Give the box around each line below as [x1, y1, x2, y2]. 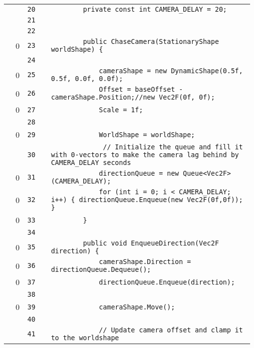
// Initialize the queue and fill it [103, 143, 243, 151]
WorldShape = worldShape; [99, 130, 195, 139]
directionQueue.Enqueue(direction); [99, 278, 235, 286]
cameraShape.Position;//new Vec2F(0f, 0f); [51, 93, 215, 101]
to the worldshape [51, 334, 119, 342]
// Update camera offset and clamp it [99, 326, 243, 334]
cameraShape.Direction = [99, 258, 191, 266]
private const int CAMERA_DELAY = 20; [83, 5, 227, 13]
